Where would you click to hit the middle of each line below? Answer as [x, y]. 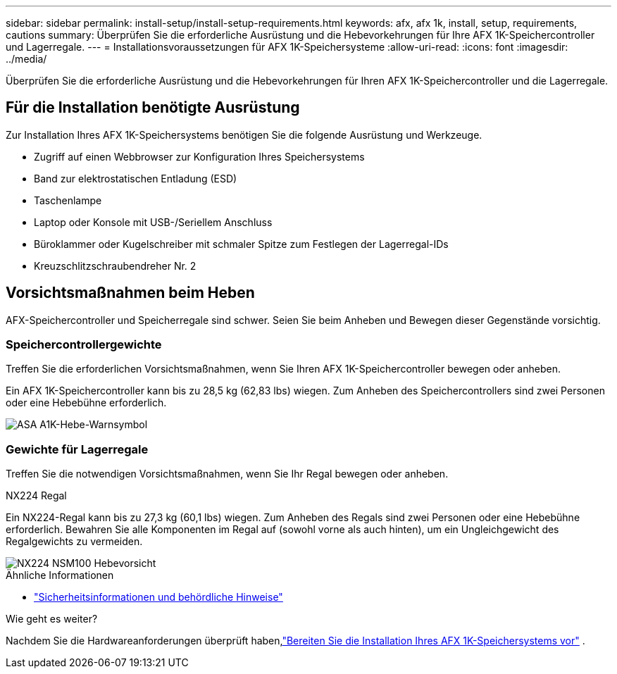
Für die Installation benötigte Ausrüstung [153, 108]
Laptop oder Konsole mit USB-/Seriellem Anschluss [153, 222]
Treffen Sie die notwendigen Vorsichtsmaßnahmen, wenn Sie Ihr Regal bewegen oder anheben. [227, 474]
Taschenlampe [68, 200]
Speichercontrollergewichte [84, 345]
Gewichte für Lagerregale [77, 449]
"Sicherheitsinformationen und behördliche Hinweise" [158, 597]
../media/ [26, 59]
